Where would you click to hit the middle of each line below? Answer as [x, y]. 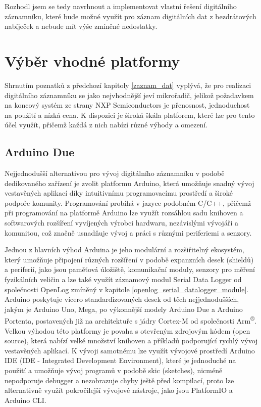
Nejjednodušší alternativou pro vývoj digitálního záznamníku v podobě [115, 173]
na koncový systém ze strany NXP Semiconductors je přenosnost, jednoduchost [127, 105]
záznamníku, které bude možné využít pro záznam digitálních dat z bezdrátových [130, 16]
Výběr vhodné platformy [92, 60]
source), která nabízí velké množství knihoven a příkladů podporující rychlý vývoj [131, 341]
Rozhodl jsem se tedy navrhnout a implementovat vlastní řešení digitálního [121, 6]
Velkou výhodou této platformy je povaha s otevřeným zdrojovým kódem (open [127, 330]
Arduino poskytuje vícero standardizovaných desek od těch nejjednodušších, [122, 299]
